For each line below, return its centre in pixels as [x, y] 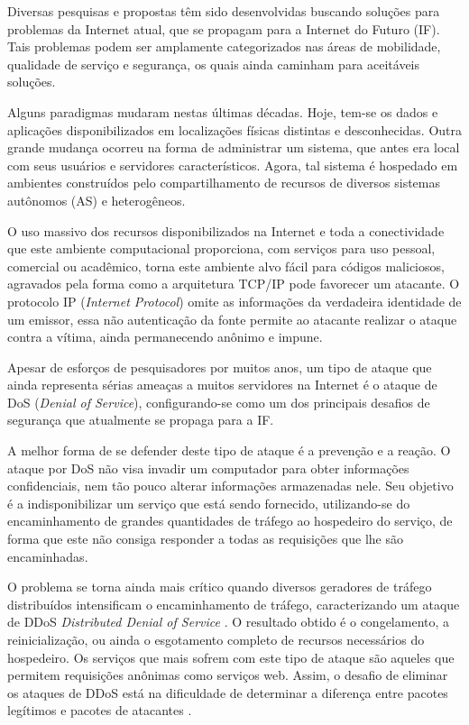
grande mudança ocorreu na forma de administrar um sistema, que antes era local [234, 147]
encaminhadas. [48, 556]
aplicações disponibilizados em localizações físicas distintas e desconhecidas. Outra [234, 129]
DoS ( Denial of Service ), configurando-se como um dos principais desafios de [219, 402]
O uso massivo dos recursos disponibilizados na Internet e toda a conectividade [226, 230]
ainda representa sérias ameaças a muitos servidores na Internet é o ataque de [222, 385]
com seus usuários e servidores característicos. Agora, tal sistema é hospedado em [233, 165]
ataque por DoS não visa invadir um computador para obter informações [208, 468]
